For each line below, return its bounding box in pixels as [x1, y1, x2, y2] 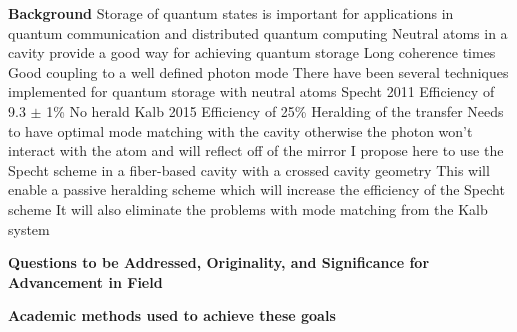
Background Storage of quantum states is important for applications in [8, 3, 454, 23]
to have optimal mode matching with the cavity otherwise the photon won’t [8, 120, 473, 141]
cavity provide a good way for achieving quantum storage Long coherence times [8, 42, 496, 63]
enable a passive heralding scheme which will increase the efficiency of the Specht [8, 179, 505, 200]
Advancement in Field [8, 271, 163, 292]
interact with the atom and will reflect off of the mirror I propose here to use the [8, 140, 504, 161]
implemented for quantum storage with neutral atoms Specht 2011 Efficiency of [8, 81, 495, 102]
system [8, 218, 50, 239]
